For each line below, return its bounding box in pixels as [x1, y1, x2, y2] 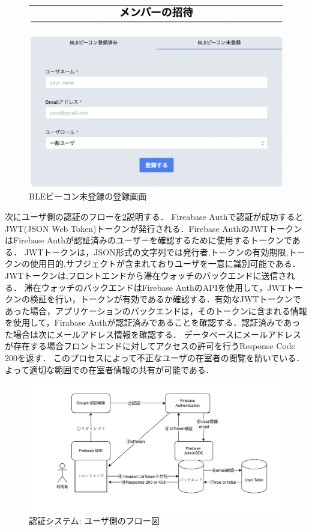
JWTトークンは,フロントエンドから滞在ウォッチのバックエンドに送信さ [5, 269, 287, 281]
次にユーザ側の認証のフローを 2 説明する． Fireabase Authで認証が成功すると [5, 210, 304, 222]
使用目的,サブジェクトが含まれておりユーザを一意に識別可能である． [29, 257, 301, 270]
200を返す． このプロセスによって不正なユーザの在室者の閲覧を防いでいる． [5, 352, 305, 364]
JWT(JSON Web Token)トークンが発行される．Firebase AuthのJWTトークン [5, 222, 302, 234]
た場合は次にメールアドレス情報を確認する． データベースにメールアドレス [5, 327, 301, 340]
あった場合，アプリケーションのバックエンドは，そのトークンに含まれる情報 [5, 304, 307, 317]
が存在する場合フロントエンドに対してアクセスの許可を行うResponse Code [5, 340, 295, 352]
